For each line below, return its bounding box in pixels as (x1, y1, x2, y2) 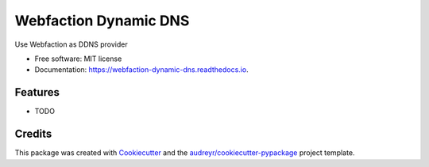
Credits (14, 127, 52, 141)
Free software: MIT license (34, 54, 122, 63)
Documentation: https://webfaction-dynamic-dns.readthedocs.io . (34, 65, 249, 74)
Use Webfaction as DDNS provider (14, 40, 128, 49)
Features (14, 85, 60, 99)
